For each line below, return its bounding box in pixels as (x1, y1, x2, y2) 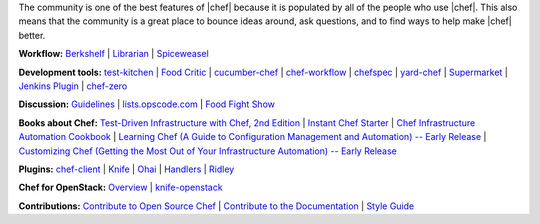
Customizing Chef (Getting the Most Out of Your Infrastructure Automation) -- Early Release (18, 145, 397, 157)
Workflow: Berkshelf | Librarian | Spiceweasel (18, 48, 209, 60)
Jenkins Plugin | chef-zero (18, 80, 128, 92)
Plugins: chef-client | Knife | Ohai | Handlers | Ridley (18, 163, 235, 175)
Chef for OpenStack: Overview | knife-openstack (18, 181, 224, 194)
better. (18, 29, 46, 41)
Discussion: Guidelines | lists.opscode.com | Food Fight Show (18, 98, 275, 110)
